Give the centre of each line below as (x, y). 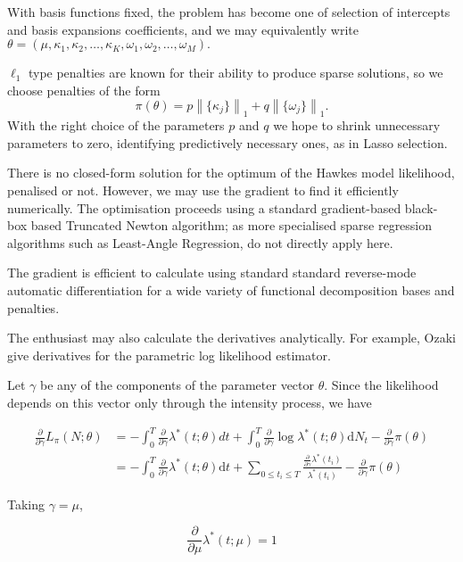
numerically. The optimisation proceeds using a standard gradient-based (204, 207)
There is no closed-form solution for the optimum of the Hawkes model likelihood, (231, 173)
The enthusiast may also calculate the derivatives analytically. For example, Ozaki (232, 338)
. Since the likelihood (381, 385)
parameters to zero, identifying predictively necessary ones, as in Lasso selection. (227, 142)
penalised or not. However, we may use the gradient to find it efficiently (203, 190)
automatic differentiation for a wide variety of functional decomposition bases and (231, 289)
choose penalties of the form (84, 90)
